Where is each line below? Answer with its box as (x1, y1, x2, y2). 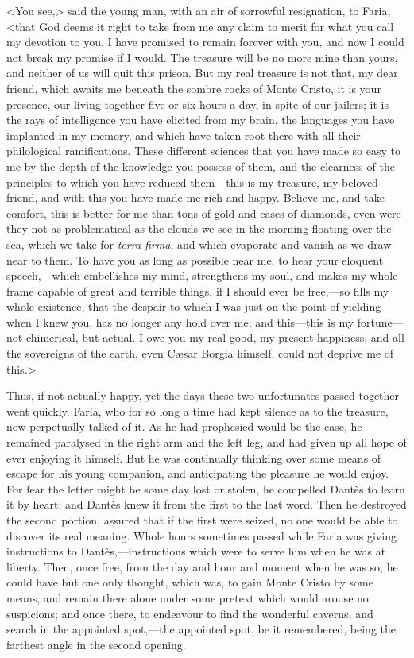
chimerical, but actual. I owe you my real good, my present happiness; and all (25, 329, 404, 346)
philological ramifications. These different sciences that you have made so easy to (6, 142, 400, 159)
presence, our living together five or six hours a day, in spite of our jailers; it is (6, 95, 389, 112)
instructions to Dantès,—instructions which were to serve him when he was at (6, 543, 386, 559)
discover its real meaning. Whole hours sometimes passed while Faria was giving (6, 527, 397, 544)
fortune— (357, 313, 404, 330)
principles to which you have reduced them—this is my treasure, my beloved (6, 173, 378, 190)
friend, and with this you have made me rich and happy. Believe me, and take (6, 189, 385, 206)
